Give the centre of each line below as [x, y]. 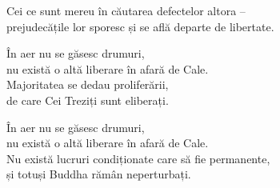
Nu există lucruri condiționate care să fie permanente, [138, 158]
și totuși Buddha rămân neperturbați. [99, 174]
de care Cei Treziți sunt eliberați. [88, 100]
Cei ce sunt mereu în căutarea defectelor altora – [126, 10]
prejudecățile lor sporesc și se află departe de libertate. [140, 26]
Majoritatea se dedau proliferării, [88, 84]
